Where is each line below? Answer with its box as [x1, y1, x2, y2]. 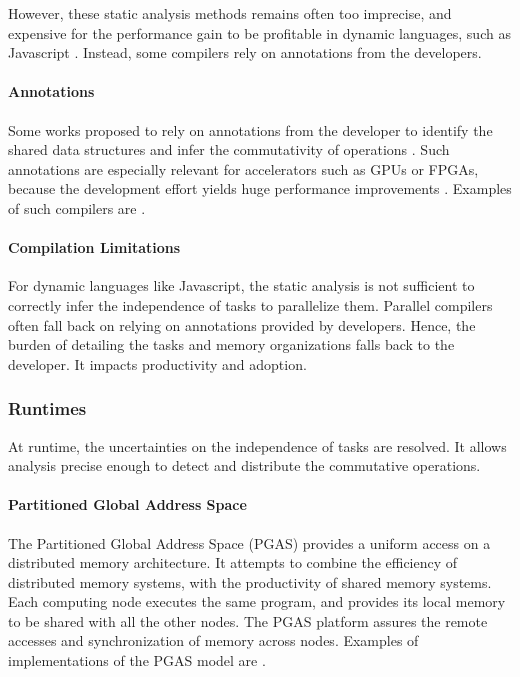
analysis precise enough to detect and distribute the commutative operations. [8, 455, 481, 476]
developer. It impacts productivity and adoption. [8, 353, 307, 374]
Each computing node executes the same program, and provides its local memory [8, 591, 506, 612]
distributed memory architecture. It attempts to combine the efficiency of [8, 552, 458, 573]
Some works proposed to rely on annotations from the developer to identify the [8, 119, 493, 140]
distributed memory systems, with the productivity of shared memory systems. [8, 571, 492, 592]
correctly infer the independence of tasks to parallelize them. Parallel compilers [8, 294, 493, 315]
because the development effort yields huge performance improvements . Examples [8, 178, 512, 199]
